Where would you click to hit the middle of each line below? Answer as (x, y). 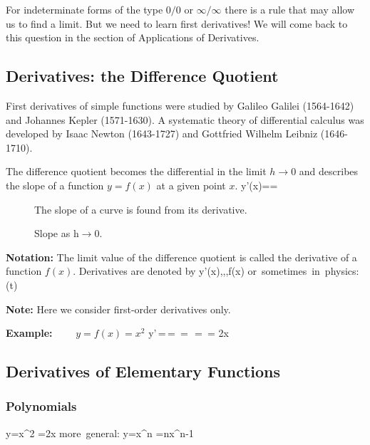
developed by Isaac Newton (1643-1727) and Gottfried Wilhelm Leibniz (162, 133)
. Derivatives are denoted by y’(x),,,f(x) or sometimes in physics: (216, 271)
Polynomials (41, 406)
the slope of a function (55, 185)
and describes (329, 171)
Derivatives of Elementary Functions (143, 371)
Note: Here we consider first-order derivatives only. (118, 309)
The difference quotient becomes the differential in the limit (136, 171)
